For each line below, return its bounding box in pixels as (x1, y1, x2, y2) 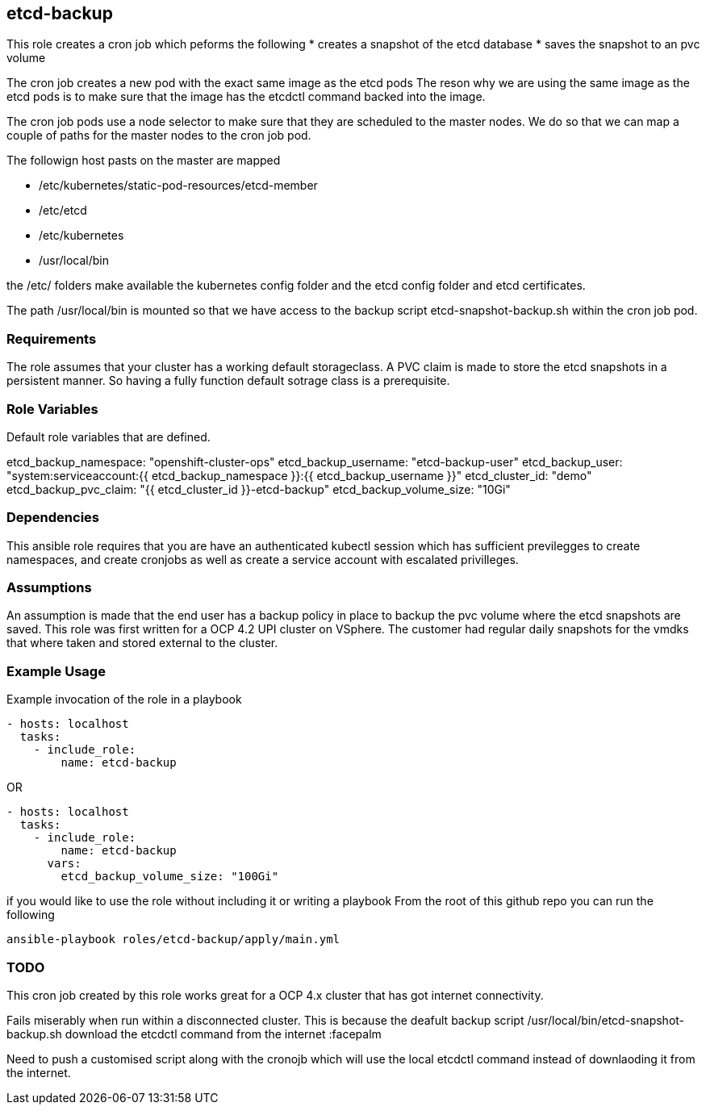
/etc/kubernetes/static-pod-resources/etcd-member (39, 178, 318, 193)
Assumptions (6, 579, 92, 596)
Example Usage (6, 662, 106, 679)
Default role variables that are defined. (6, 429, 211, 444)
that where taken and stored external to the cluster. (6, 636, 278, 650)
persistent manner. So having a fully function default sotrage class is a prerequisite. (6, 374, 450, 388)
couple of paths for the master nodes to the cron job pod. (6, 128, 311, 143)
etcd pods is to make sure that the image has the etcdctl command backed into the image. (6, 90, 486, 104)
